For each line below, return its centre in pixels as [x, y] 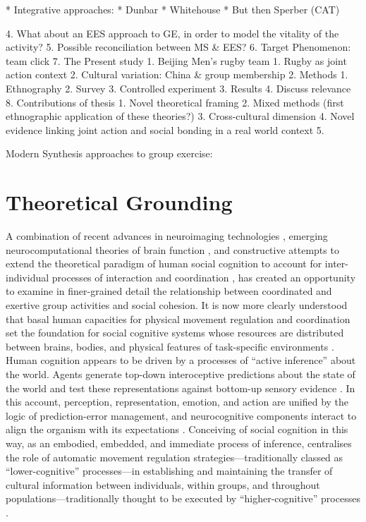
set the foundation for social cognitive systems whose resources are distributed [175, 333]
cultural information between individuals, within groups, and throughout [163, 484]
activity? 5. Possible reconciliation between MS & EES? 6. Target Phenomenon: [178, 47]
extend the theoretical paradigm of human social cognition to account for [164, 263]
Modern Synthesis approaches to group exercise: [109, 153]
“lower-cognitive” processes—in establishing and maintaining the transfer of [169, 471]
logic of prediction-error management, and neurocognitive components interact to [181, 415]
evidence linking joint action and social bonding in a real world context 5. [165, 129]
